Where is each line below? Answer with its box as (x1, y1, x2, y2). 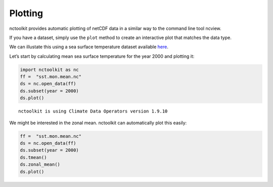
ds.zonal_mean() (20, 162, 61, 167)
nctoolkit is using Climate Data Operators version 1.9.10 (18, 108, 168, 114)
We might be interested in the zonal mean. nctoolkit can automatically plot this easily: (9, 120, 187, 126)
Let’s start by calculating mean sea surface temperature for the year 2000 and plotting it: (9, 53, 195, 59)
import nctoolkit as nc (20, 66, 79, 72)
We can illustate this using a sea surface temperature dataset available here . (9, 44, 169, 50)
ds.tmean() (20, 155, 47, 160)
